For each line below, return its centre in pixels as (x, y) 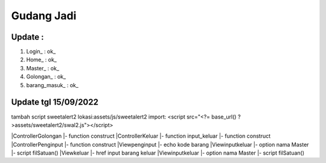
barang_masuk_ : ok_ (52, 85)
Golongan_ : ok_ (46, 77)
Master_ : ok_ (43, 68)
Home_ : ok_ (41, 60)
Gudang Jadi (44, 16)
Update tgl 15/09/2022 (55, 102)
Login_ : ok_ (41, 52)
